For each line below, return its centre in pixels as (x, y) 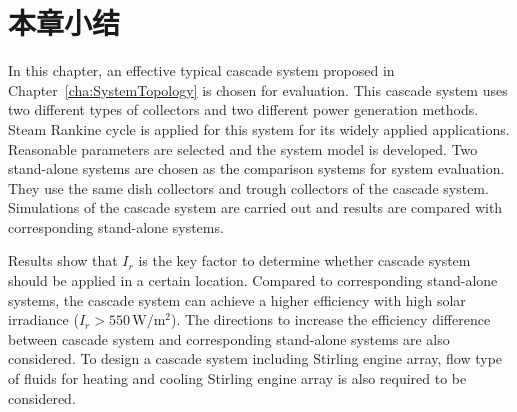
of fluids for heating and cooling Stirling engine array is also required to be (237, 378)
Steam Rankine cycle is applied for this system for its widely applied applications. (259, 128)
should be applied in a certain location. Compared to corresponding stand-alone (253, 280)
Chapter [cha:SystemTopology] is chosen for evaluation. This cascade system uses (258, 89)
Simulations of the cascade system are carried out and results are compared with (255, 207)
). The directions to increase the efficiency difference (331, 319)
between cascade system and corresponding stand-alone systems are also (229, 338)
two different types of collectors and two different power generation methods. (243, 109)
